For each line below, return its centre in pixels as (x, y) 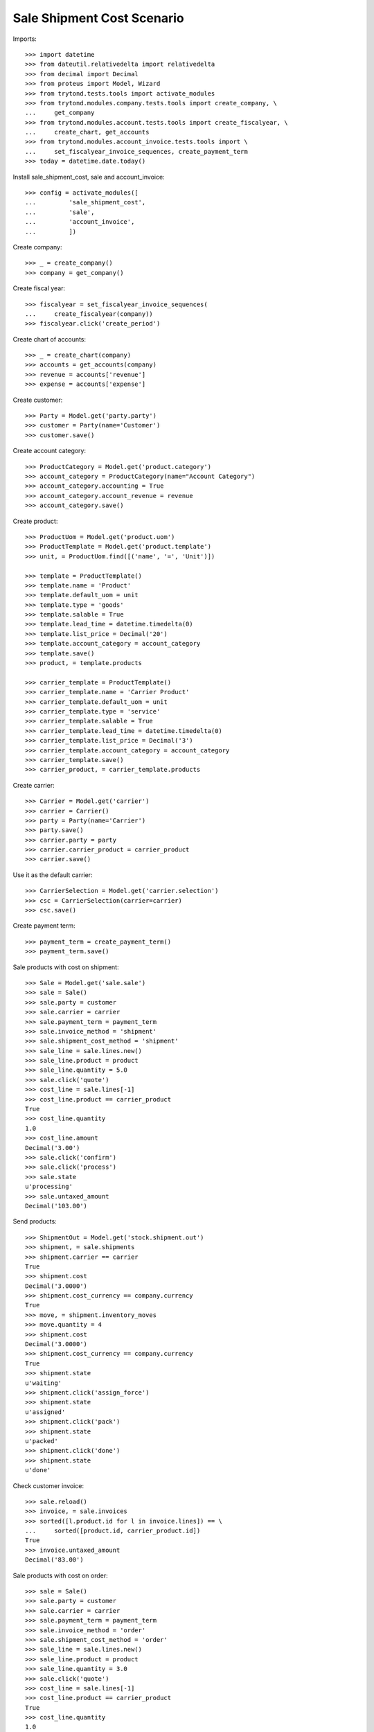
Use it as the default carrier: (53, 875)
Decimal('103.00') (56, 1206)
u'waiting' (44, 1383)
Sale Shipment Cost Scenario (98, 18)
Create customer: (38, 400)
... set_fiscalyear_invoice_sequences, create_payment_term (137, 151)
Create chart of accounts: (50, 339)
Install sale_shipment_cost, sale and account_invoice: (89, 177)
